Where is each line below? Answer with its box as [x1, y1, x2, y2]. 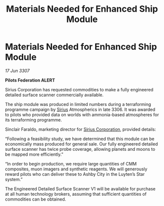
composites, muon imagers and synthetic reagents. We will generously [5, 166, 147, 172]
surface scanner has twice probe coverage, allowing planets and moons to [5, 146, 155, 152]
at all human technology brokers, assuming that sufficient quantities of [5, 191, 147, 197]
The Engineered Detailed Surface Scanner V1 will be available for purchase [5, 185, 156, 191]
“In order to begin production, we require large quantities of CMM [5, 161, 137, 166]
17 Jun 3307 [5, 67, 30, 74]
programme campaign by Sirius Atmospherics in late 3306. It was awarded [5, 106, 155, 112]
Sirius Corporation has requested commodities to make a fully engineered [5, 86, 154, 92]
